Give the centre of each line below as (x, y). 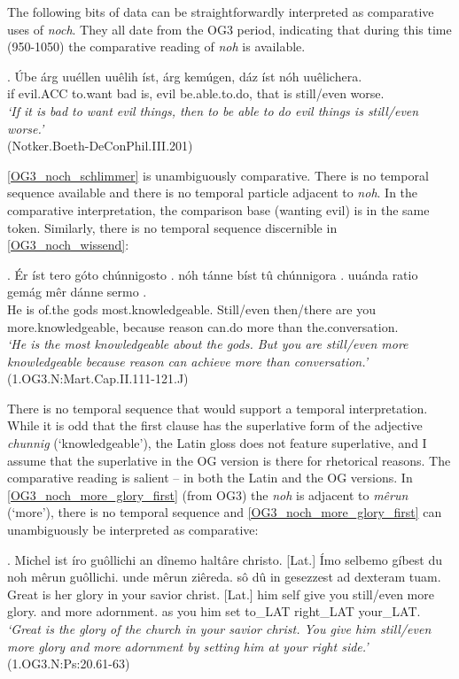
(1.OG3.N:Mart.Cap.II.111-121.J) (98, 378)
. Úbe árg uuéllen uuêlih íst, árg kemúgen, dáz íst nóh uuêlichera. (185, 76)
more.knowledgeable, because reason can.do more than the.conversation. (203, 326)
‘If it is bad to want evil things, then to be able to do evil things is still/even (213, 110)
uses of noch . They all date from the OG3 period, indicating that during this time (229, 29)
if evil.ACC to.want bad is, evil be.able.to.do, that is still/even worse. (196, 93)
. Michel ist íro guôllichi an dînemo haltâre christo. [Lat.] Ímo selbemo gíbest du (225, 559)
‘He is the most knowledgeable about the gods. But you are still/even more (208, 344)
